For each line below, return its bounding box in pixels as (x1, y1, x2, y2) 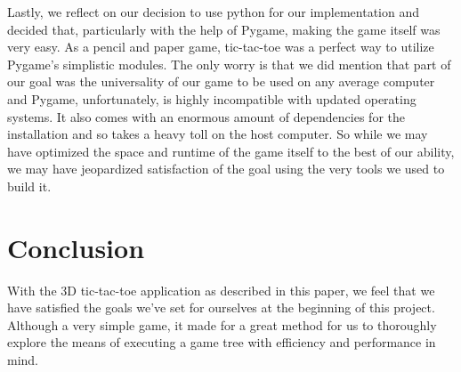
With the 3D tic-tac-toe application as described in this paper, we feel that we (7, 280, 435, 299)
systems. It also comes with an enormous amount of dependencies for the (7, 107, 406, 125)
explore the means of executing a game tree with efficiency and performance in (7, 333, 436, 352)
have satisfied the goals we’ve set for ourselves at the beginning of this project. (7, 298, 435, 317)
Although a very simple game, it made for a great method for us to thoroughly (7, 315, 437, 334)
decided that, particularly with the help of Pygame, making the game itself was (7, 20, 441, 38)
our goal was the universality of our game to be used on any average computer (7, 72, 435, 91)
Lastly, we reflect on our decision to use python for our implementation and (7, 3, 419, 20)
